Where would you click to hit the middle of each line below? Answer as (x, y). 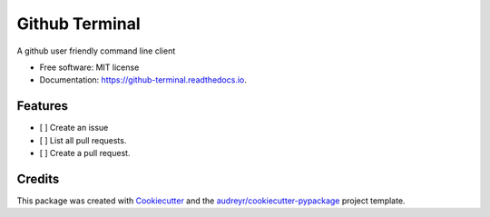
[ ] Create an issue (74, 128)
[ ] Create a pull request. (85, 153)
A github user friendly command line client (96, 51)
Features (42, 106)
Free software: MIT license (89, 67)
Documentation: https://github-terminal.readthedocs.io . (143, 80)
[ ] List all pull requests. (83, 140)
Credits (38, 178)
